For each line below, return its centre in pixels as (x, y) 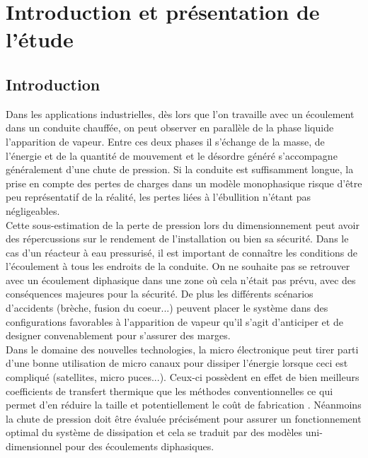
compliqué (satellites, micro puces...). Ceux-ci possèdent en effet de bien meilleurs (183, 377)
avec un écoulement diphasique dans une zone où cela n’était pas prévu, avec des (181, 280)
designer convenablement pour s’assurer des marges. (118, 335)
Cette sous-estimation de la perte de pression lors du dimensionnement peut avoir (183, 224)
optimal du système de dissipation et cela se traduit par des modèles (154, 432)
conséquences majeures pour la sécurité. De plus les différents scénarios (160, 294)
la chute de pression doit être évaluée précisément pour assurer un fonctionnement (184, 418)
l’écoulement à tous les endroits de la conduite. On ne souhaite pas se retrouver (178, 266)
